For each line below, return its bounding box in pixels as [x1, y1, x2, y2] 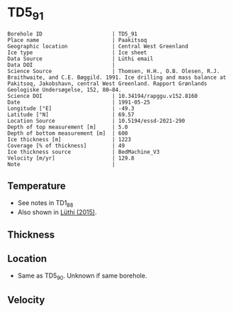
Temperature [7, 180, 66, 192]
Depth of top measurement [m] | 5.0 [7, 123, 129, 131]
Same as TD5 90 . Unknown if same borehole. [17, 271, 147, 282]
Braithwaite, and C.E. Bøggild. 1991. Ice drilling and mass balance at [7, 74, 227, 81]
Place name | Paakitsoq [7, 36, 147, 43]
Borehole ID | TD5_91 [7, 30, 138, 38]
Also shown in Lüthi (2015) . [17, 208, 97, 216]
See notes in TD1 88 [17, 199, 74, 209]
